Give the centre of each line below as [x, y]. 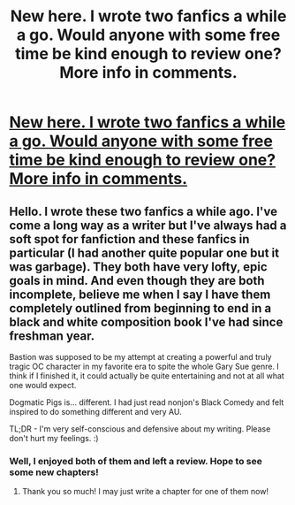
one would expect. [43, 385]
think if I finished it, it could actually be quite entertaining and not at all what [147, 376]
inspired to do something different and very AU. [96, 412]
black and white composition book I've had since [146, 321]
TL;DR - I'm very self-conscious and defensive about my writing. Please [140, 429]
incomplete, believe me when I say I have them [140, 294]
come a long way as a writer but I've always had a [148, 225]
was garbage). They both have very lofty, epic [138, 267]
